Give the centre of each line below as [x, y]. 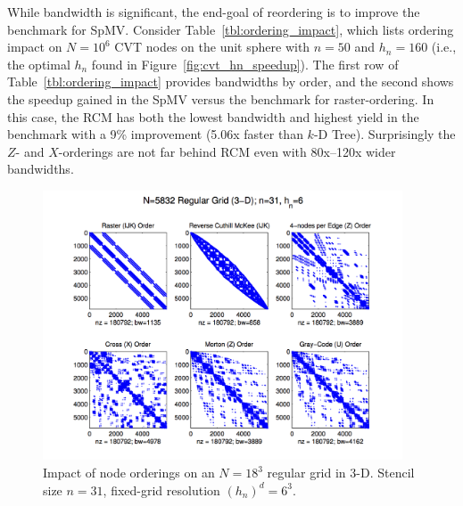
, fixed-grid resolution [161, 490]
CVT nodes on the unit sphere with [212, 47]
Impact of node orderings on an [129, 473]
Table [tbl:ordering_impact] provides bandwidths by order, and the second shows [231, 82]
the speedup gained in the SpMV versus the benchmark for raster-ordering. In [221, 98]
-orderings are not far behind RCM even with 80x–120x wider [227, 151]
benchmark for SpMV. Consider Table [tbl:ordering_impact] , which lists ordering [231, 29]
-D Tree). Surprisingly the [384, 134]
